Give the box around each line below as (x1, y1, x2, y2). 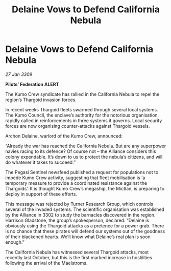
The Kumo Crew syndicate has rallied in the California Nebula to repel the (5, 91, 160, 97)
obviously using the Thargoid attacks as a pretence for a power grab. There (5, 222, 164, 229)
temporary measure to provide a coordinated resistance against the (5, 180, 147, 186)
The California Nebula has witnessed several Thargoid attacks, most (5, 249, 149, 255)
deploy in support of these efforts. (5, 191, 78, 197)
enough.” (5, 239, 25, 245)
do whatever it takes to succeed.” (5, 159, 76, 165)
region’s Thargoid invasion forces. (5, 96, 77, 103)
